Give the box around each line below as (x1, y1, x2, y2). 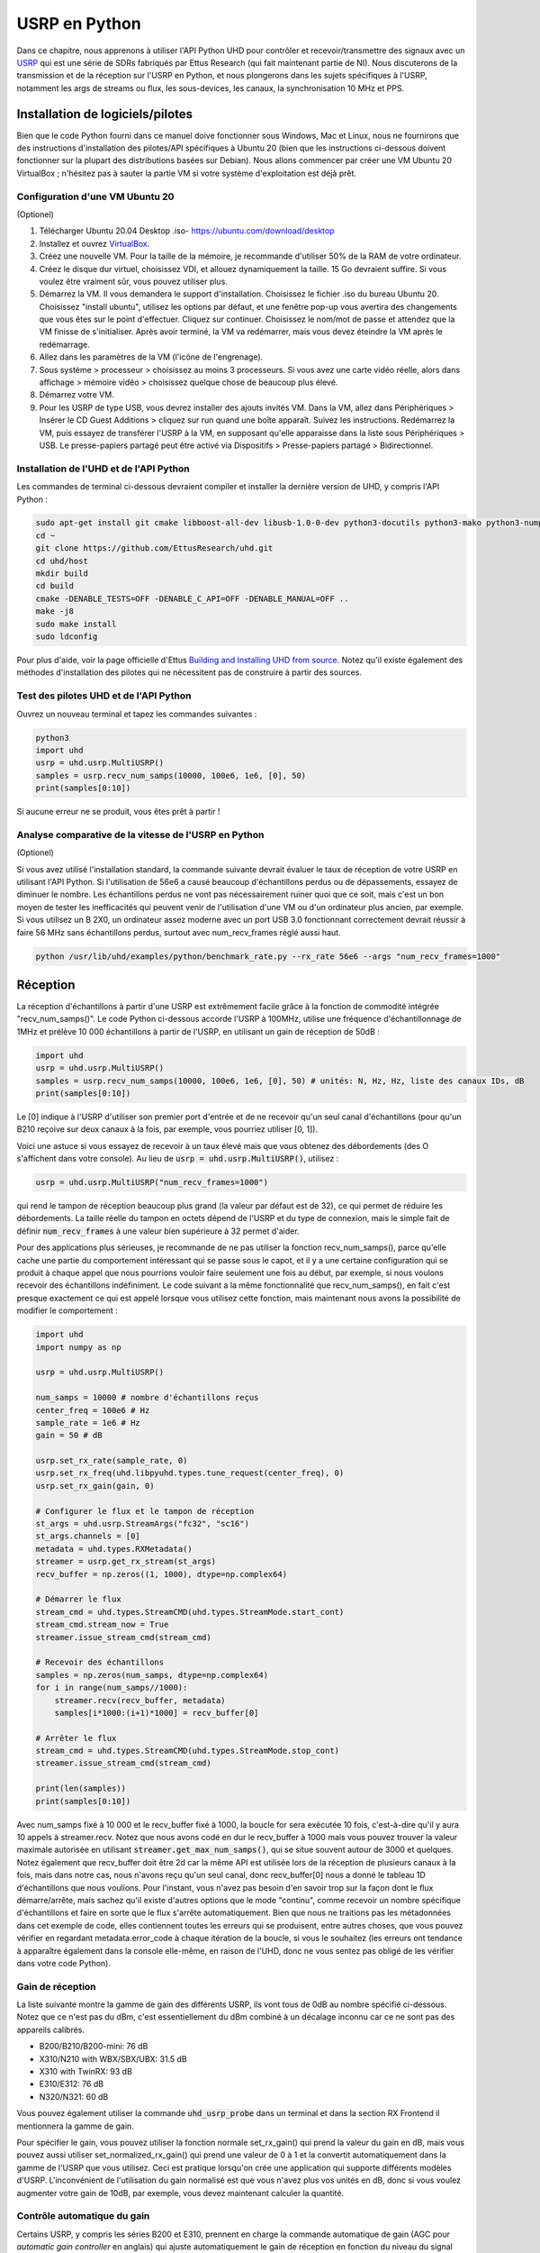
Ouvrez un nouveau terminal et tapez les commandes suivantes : (16, 708, 257, 719)
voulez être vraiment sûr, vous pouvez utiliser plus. (39, 276, 229, 287)
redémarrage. (39, 339, 90, 350)
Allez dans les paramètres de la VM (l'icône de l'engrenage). (39, 351, 264, 362)
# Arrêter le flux (35, 1733, 117, 1743)
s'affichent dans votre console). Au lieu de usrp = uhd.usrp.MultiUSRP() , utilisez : (16, 1154, 339, 1164)
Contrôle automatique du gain (16, 2210, 150, 2222)
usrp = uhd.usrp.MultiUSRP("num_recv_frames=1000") (35, 1177, 269, 1188)
